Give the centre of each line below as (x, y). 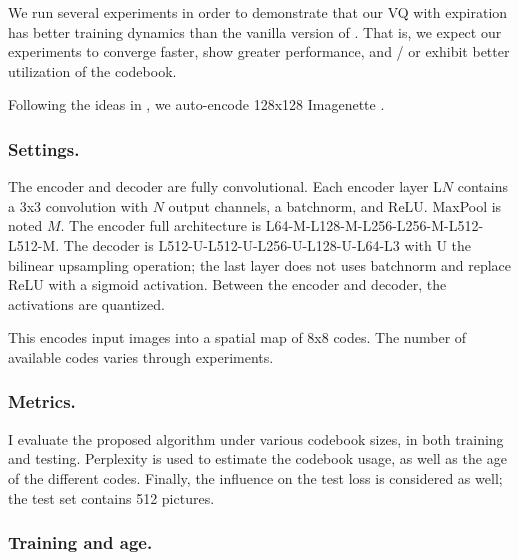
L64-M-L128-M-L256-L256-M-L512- (374, 225)
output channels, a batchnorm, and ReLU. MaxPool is (335, 205)
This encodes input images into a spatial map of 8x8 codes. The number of (237, 337)
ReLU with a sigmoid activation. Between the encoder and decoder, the (227, 284)
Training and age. (80, 542)
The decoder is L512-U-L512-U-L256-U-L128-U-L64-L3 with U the (267, 244)
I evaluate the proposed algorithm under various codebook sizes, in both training (256, 438)
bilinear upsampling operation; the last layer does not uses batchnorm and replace (260, 264)
